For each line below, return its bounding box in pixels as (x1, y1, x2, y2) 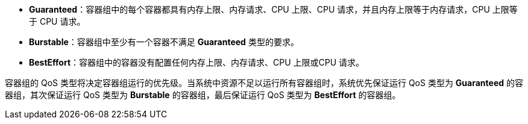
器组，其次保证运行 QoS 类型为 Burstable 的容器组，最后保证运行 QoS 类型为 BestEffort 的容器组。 (5, 90, 401, 100)
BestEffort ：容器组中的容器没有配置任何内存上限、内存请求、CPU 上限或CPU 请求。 (29, 57, 365, 67)
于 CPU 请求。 (29, 16, 86, 26)
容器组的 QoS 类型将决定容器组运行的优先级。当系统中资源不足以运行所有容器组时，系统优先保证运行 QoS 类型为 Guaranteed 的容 (5, 78, 523, 88)
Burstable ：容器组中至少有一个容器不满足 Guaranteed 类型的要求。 (29, 37, 299, 47)
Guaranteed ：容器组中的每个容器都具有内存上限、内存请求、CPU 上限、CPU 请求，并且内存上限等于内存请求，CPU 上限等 (29, 4, 518, 14)
